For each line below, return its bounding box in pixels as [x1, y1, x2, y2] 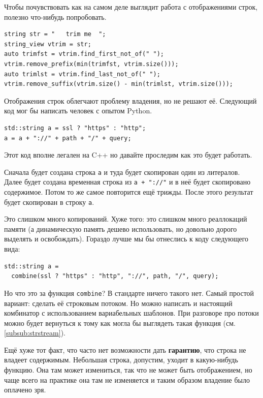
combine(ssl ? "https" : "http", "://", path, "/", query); [11, 272, 219, 280]
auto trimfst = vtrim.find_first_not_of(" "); [4, 50, 164, 58]
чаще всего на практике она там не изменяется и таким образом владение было [4, 374, 250, 385]
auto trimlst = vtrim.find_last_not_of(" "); [4, 70, 160, 78]
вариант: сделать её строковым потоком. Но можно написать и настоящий [4, 297, 233, 308]
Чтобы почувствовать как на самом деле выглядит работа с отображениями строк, [4, 2, 258, 12]
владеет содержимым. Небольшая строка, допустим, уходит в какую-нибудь [4, 354, 238, 365]
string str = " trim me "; [4, 30, 106, 38]
